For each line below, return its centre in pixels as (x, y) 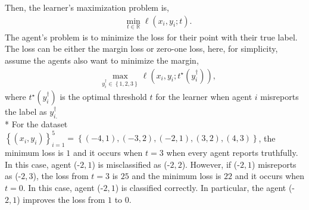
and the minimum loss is (177, 176)
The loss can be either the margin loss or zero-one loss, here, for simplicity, (141, 48)
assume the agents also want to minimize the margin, (102, 60)
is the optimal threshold (103, 97)
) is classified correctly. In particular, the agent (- (205, 187)
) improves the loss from (61, 199)
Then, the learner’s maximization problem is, (87, 7)
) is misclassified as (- (131, 164)
